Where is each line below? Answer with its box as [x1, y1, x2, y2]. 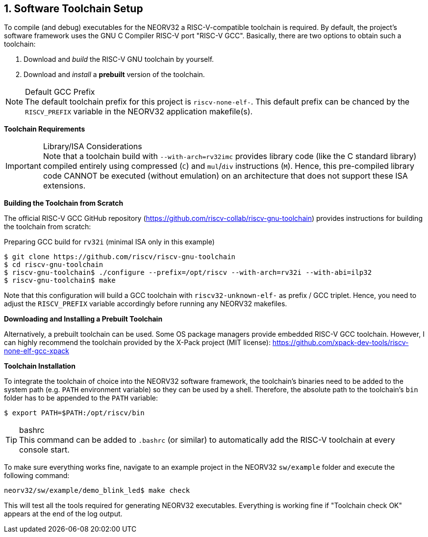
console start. [19, 445, 70, 455]
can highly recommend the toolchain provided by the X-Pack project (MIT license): [4, 338, 271, 347]
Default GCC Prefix [25, 87, 95, 97]
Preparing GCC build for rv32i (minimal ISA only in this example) [4, 238, 215, 246]
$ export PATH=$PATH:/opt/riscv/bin [4, 409, 145, 417]
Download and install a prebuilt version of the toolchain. [24, 70, 205, 79]
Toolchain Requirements [4, 125, 85, 134]
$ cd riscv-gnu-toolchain [4, 261, 103, 269]
